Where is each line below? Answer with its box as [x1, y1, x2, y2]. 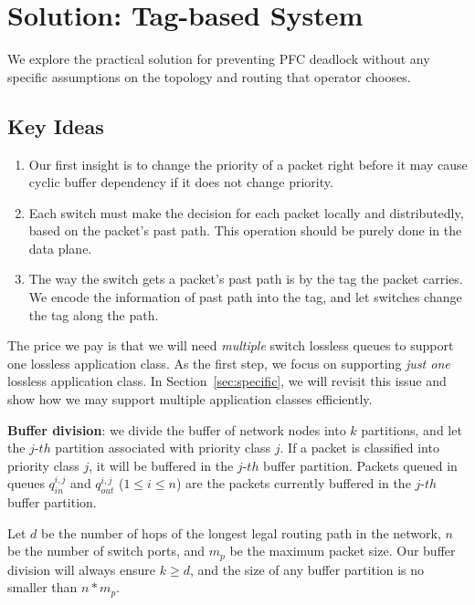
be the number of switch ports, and [7, 541, 206, 560]
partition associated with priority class [55, 438, 271, 457]
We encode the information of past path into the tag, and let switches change [28, 287, 462, 307]
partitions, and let [361, 420, 462, 439]
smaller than [7, 578, 78, 597]
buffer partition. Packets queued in [263, 455, 458, 475]
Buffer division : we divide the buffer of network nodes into [7, 420, 346, 439]
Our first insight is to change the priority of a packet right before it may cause [28, 154, 468, 173]
